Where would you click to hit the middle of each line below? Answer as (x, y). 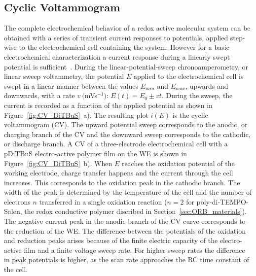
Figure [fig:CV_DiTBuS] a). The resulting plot (76, 115)
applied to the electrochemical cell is (188, 76)
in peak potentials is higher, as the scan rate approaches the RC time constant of (127, 259)
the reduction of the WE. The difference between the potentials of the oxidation (125, 230)
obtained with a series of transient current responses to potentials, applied (116, 37)
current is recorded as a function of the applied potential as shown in (108, 105)
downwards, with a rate (39, 95)
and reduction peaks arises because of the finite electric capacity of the (111, 240)
